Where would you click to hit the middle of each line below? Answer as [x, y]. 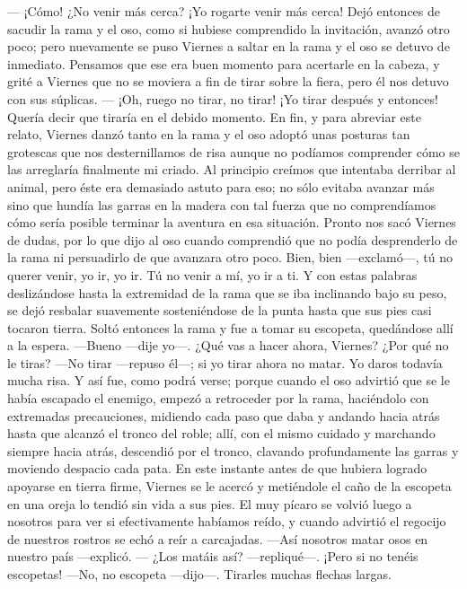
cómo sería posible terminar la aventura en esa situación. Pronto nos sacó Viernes [232, 222]
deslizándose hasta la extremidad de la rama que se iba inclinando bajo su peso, [227, 292]
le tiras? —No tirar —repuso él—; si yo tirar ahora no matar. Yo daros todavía [225, 362]
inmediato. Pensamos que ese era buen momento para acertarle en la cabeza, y [224, 63]
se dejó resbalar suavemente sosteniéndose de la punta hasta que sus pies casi [220, 310]
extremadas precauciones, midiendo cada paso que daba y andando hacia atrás [224, 415]
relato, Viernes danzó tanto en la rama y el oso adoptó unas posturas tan [209, 134]
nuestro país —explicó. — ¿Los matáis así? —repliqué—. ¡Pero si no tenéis [213, 556]
